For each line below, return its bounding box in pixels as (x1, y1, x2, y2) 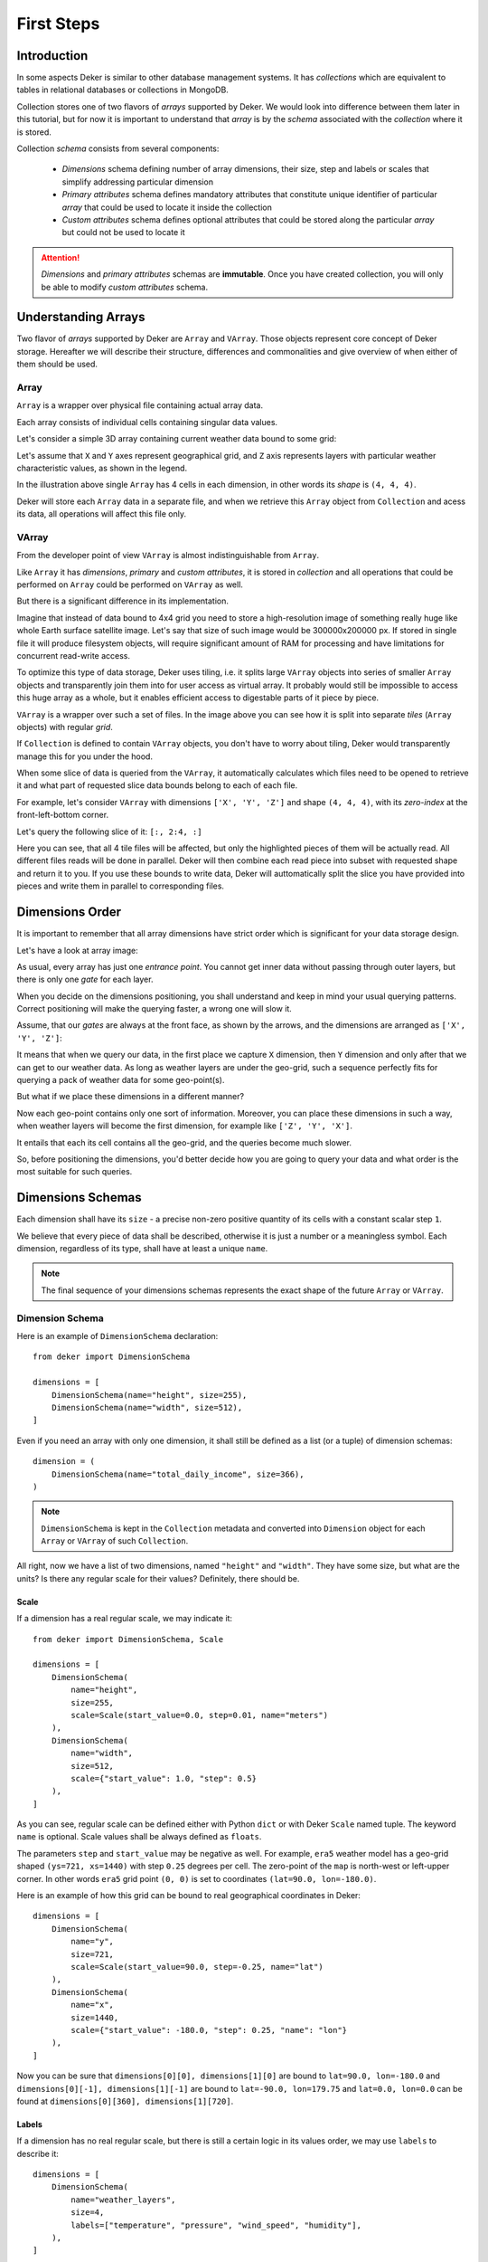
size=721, (70, 1949, 115, 1959)
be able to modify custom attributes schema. (41, 281, 209, 292)
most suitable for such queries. (16, 1166, 133, 1177)
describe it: (16, 2148, 59, 2159)
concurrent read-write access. (16, 650, 131, 661)
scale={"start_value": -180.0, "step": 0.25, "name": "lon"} (70, 2025, 348, 2035)
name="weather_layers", (70, 2194, 176, 2205)
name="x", (70, 2000, 115, 2010)
